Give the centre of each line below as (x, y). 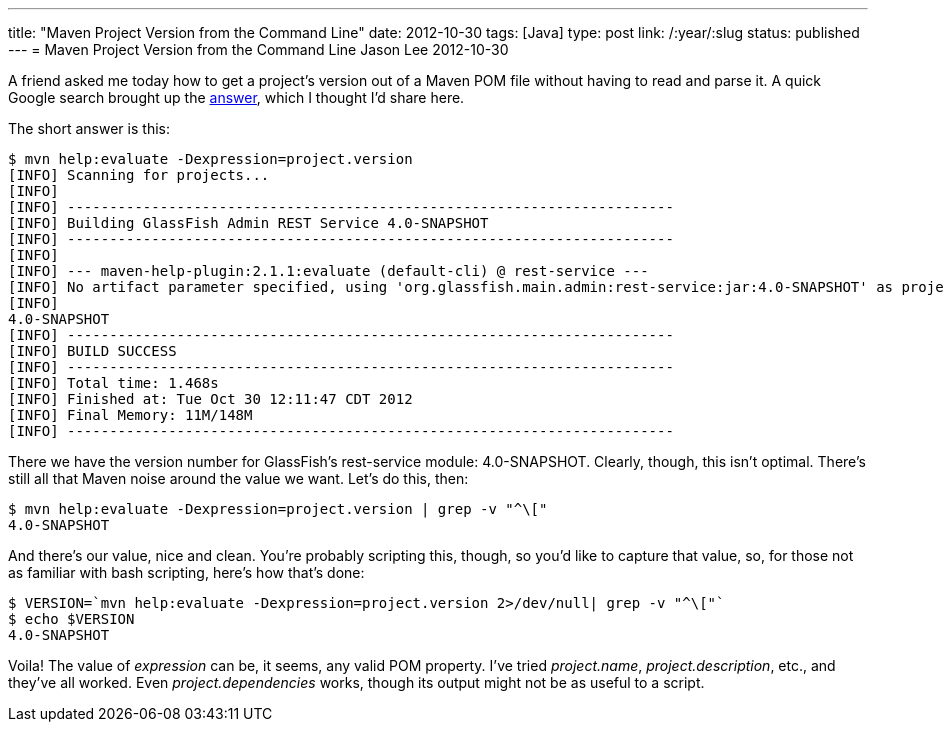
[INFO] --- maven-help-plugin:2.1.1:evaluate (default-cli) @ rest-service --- (328, 271)
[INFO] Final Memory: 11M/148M (130, 415)
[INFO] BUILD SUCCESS (92, 351)
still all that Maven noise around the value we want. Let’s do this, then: (238, 478)
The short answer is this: (89, 128)
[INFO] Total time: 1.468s (113, 383)
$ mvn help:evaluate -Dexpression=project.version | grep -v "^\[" (278, 509)
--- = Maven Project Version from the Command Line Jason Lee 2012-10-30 (258, 49)
